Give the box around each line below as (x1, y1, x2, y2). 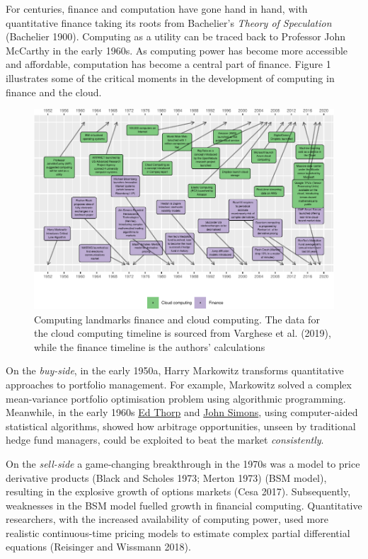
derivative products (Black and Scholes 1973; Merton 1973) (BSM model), (6, 470, 327, 485)
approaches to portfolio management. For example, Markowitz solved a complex (6, 376, 352, 391)
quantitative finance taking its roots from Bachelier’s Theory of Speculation (6, 15, 332, 30)
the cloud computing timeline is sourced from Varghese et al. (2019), (34, 325, 331, 340)
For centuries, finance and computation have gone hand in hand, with (6, 1, 308, 16)
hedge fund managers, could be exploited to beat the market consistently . (6, 432, 324, 447)
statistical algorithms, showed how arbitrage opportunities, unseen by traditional (6, 418, 356, 433)
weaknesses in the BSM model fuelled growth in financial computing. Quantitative (6, 497, 362, 512)
